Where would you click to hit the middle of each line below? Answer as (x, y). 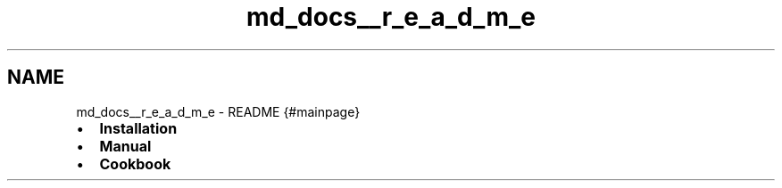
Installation (138, 128)
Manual (125, 146)
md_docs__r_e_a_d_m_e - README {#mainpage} (218, 111)
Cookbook (135, 163)
